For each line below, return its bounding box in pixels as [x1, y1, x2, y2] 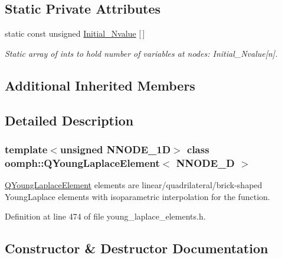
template [5, 141, 48, 156]
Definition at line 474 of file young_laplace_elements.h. [5, 210, 206, 222]
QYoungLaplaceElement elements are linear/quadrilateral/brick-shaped [5, 179, 263, 191]
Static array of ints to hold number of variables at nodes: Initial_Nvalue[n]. [5, 47, 278, 59]
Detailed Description [5, 111, 134, 129]
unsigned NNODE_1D [60, 141, 171, 156]
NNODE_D [176, 155, 235, 170]
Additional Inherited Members [5, 76, 195, 94]
